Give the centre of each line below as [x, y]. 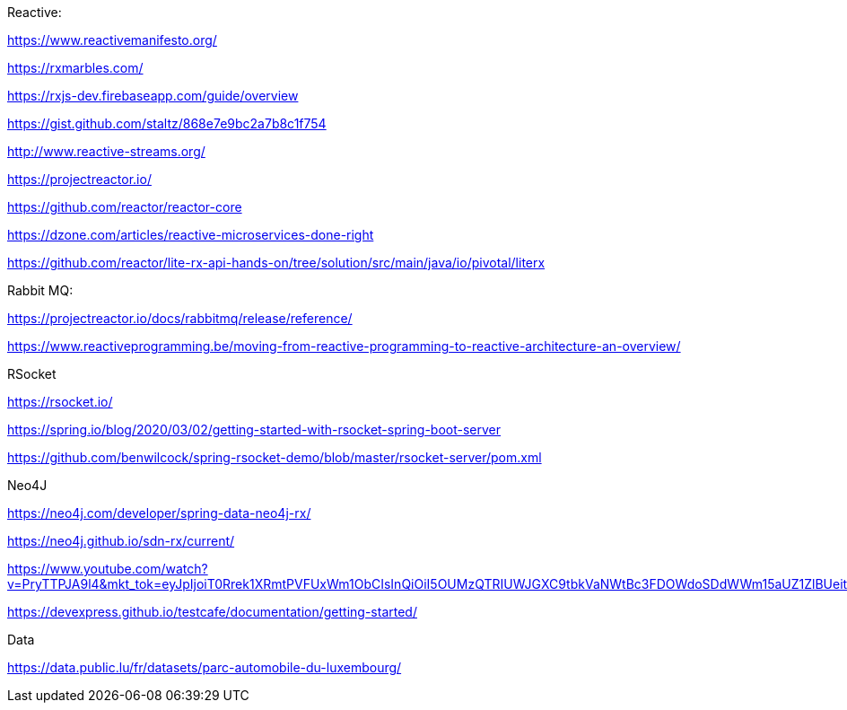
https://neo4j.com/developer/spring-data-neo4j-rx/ [159, 513]
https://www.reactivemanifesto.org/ [112, 40]
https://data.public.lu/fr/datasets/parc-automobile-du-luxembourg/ [205, 667]
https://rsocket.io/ [60, 402]
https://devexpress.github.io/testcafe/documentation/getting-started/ [212, 612]
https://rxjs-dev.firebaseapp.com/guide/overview [153, 96]
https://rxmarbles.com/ [75, 68]
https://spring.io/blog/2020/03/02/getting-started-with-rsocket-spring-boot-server [254, 430]
